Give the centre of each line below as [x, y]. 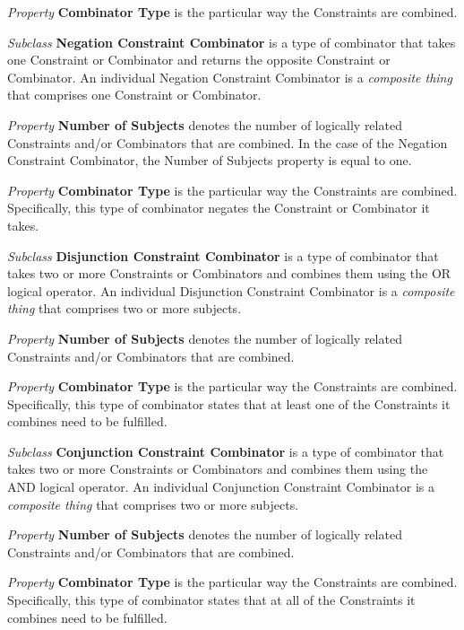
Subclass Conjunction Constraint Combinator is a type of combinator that [226, 451]
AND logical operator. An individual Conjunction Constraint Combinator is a [221, 487]
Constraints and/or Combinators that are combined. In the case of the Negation [228, 142]
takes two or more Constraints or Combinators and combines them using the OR [229, 273]
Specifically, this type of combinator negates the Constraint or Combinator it [219, 208]
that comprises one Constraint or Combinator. [134, 95]
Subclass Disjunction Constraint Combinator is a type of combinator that [223, 255]
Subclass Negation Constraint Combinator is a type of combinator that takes [232, 42]
